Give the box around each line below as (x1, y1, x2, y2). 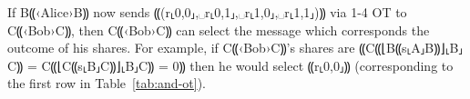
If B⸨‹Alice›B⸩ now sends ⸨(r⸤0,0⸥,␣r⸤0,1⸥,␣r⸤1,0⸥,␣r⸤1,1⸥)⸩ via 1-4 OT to (7, 3, 407, 21)
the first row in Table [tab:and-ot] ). (7, 74, 206, 93)
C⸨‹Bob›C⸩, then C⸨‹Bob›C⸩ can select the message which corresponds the (7, 20, 430, 39)
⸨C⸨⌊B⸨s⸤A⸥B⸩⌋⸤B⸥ (359, 38, 464, 57)
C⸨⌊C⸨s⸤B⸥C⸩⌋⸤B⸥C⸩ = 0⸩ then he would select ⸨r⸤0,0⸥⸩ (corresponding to (41, 55, 454, 74)
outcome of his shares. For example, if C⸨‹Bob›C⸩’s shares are (7, 38, 355, 57)
